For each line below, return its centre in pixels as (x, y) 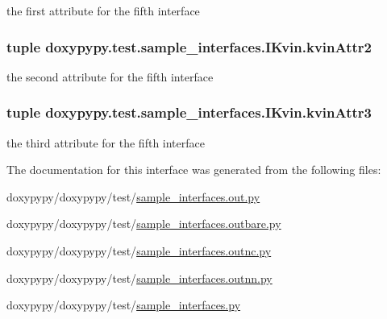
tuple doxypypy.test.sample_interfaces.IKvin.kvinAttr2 (189, 46)
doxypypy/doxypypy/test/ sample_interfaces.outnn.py (139, 278)
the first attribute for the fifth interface (103, 10)
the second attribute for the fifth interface (110, 76)
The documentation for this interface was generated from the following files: (194, 170)
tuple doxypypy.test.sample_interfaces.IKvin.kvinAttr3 (189, 112)
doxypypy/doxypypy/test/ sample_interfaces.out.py (133, 196)
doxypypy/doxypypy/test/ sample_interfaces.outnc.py (139, 251)
